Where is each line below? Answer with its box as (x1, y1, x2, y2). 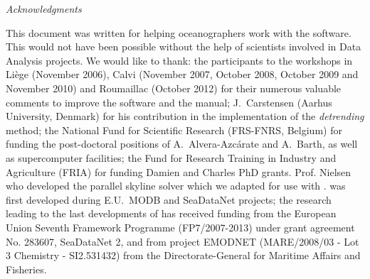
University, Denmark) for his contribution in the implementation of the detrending (6, 109, 364, 124)
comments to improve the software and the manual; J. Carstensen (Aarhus (6, 94, 332, 109)
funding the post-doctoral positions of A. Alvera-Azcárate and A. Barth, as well (6, 136, 358, 151)
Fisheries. (6, 261, 47, 276)
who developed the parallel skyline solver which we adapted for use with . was (6, 178, 346, 193)
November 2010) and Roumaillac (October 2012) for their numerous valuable (6, 80, 342, 95)
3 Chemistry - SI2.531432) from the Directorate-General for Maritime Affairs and (6, 248, 361, 263)
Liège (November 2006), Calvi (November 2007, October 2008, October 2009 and (6, 67, 359, 82)
